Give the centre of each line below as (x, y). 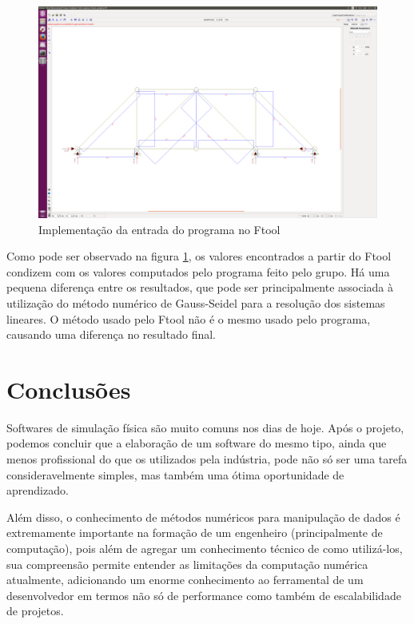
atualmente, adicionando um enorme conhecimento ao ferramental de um (185, 580)
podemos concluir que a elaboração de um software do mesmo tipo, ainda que (197, 443)
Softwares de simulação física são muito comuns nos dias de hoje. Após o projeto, (205, 427)
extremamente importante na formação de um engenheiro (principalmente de (195, 533)
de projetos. (35, 611)
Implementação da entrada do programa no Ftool (159, 229)
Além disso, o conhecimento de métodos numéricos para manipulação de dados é (203, 517)
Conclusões (69, 389)
